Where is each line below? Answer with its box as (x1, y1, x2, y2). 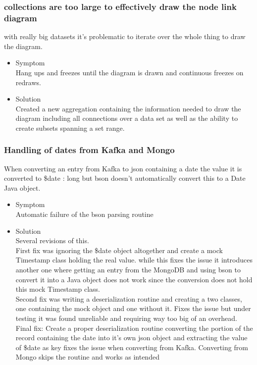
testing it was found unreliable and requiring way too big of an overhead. (15, 313, 237, 323)
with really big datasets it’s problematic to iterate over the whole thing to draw (4, 31, 246, 42)
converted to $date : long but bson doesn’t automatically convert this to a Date (4, 173, 246, 183)
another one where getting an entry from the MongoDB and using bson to (15, 264, 241, 275)
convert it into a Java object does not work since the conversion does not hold (15, 274, 253, 284)
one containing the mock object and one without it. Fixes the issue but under (15, 303, 251, 313)
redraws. (15, 77, 41, 87)
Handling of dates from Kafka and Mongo (4, 144, 175, 156)
